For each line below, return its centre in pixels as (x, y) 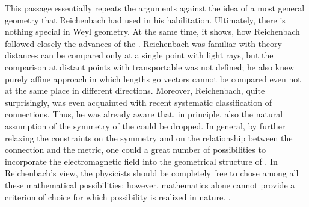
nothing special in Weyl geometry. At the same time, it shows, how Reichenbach (152, 32)
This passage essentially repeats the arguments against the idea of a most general (155, 8)
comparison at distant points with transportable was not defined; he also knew (150, 66)
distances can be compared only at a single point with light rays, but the (139, 55)
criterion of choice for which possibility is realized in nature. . (118, 196)
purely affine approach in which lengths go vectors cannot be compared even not (153, 79)
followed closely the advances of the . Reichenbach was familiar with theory (143, 43)
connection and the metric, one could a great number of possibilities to (135, 150)
